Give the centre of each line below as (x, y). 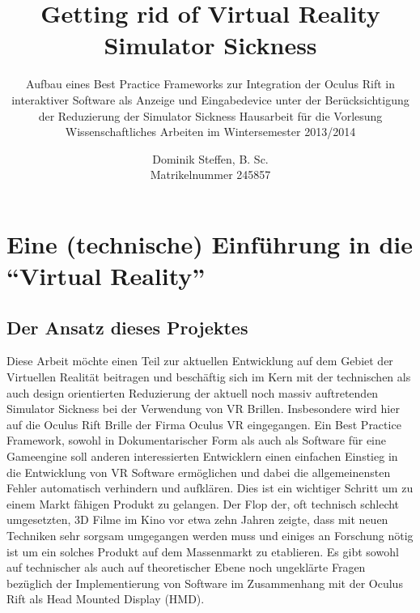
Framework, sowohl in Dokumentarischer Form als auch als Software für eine (196, 440)
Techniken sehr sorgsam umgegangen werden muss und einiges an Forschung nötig (210, 535)
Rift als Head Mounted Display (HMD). (106, 599)
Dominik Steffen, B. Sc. (210, 158)
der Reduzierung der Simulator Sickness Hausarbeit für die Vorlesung (210, 115)
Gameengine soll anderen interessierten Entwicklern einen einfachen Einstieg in (202, 456)
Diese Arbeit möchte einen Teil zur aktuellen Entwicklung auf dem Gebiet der (200, 361)
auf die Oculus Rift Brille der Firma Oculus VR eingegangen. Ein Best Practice (204, 424)
